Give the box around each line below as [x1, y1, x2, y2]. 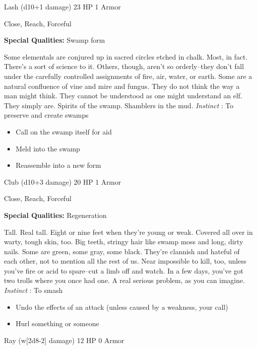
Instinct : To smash [4, 285, 63, 295]
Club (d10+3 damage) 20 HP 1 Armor [4, 176, 121, 187]
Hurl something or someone [15, 318, 99, 329]
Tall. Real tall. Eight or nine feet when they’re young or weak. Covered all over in [4, 226, 253, 237]
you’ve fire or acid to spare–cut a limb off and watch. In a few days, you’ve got [4, 265, 244, 276]
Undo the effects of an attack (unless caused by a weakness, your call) [15, 301, 228, 312]
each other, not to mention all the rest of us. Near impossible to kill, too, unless [4, 256, 247, 266]
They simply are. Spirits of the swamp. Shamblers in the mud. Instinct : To [4, 100, 234, 110]
